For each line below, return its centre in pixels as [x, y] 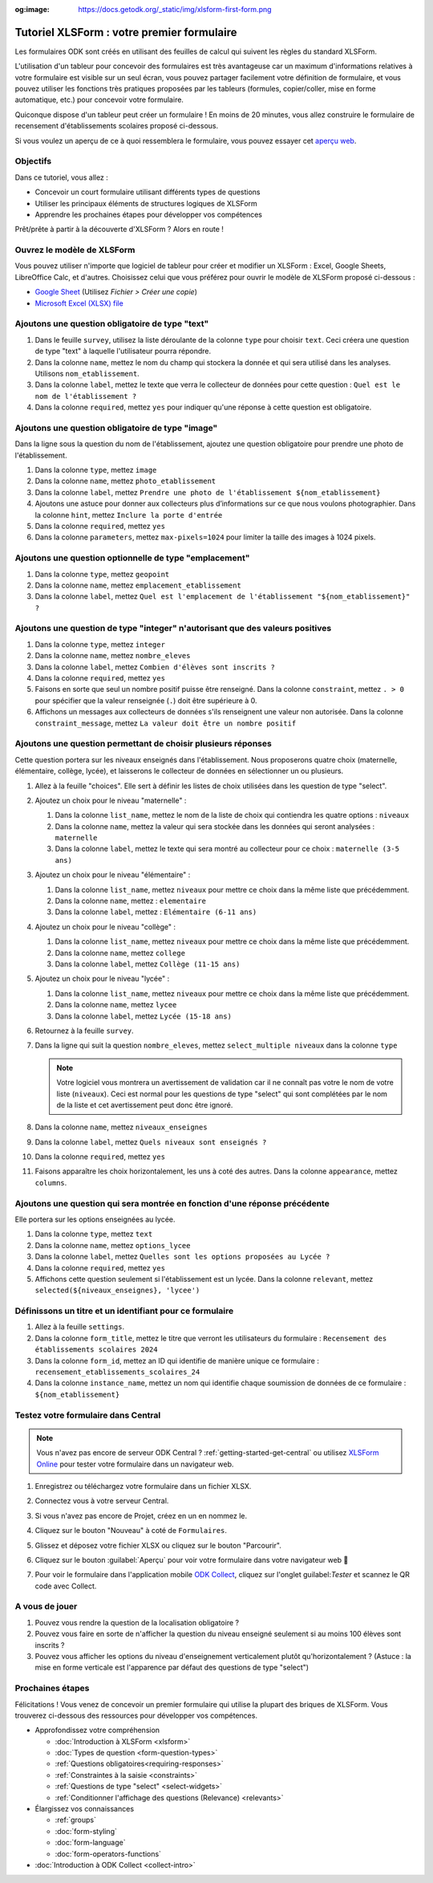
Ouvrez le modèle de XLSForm [75, 250]
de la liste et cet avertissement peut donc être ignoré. [145, 1104]
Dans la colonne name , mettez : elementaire [131, 901]
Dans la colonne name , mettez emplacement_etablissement [138, 585]
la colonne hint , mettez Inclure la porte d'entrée [129, 514]
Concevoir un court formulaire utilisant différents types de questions [148, 192]
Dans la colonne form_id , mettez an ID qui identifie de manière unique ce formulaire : [177, 1360]
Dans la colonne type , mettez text [94, 1234]
